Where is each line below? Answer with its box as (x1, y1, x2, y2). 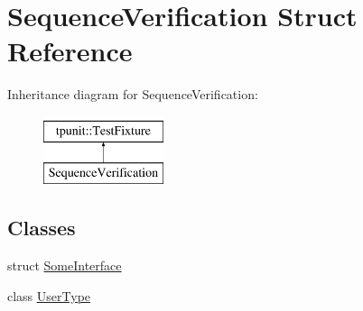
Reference (7, 32, 133, 69)
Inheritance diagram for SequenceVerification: (7, 85, 258, 104)
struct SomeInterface (7, 256, 122, 275)
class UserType (7, 286, 91, 305)
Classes (7, 214, 76, 242)
